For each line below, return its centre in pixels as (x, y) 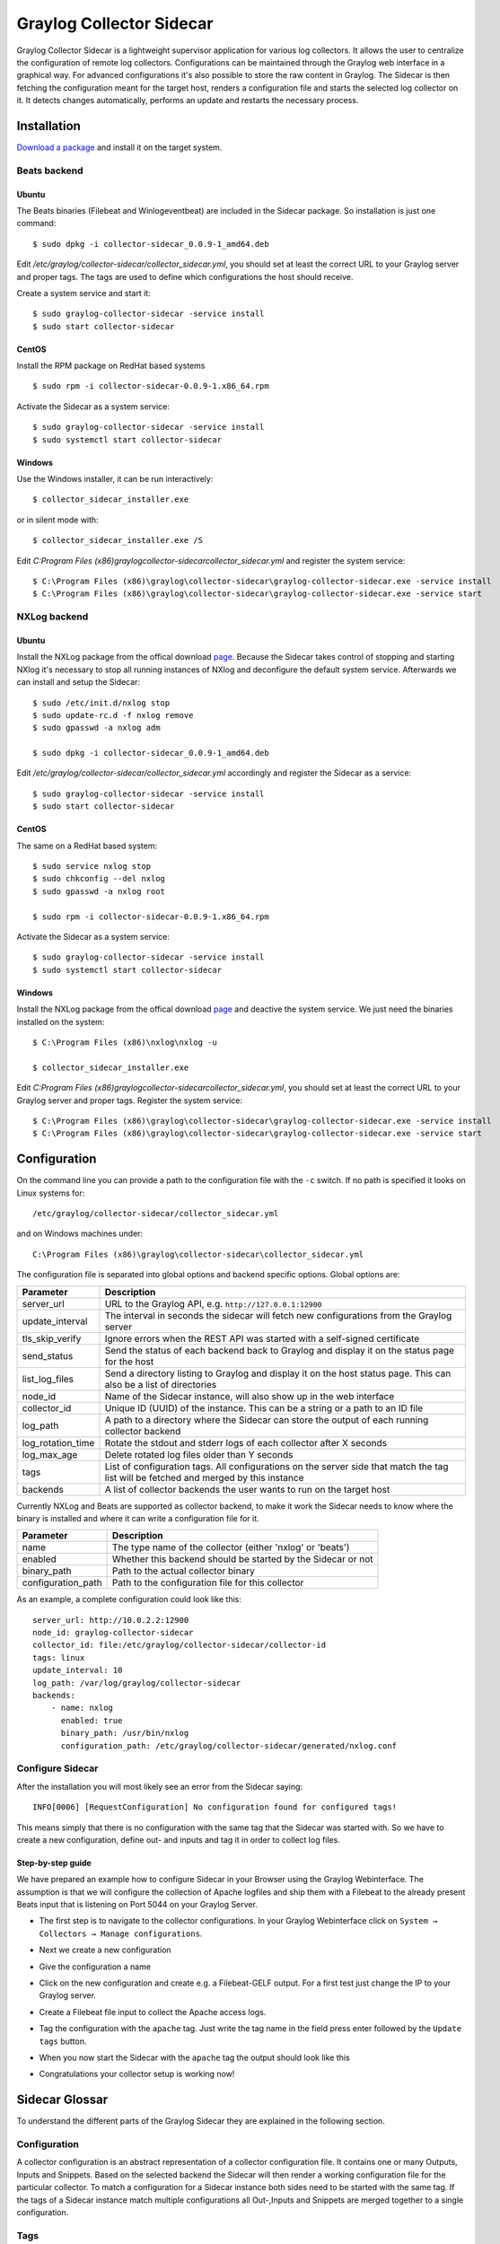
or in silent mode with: (57, 520)
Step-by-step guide (54, 1863)
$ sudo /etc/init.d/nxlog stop (101, 703)
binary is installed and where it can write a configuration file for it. (138, 1518)
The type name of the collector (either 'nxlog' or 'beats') (231, 1547)
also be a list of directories (161, 1384)
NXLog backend (53, 617)
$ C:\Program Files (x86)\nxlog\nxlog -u (125, 1042)
